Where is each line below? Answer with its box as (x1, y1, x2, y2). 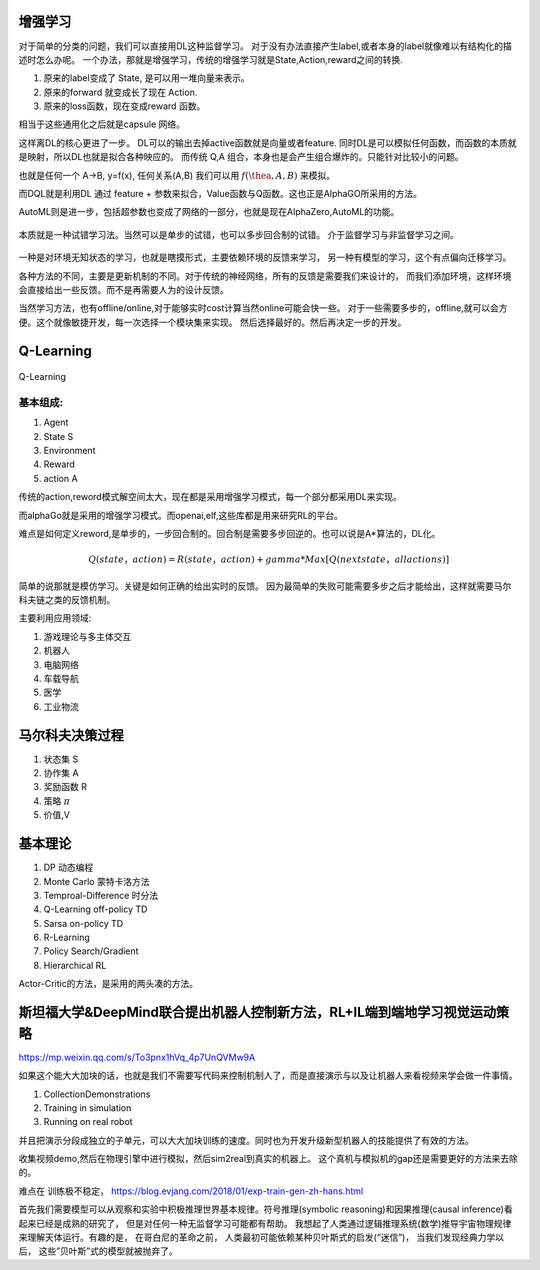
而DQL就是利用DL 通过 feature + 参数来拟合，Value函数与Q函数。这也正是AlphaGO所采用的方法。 (18, 188, 423, 200)
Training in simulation (43, 1101, 132, 1114)
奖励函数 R (43, 781, 87, 793)
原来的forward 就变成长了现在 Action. (43, 86, 198, 98)
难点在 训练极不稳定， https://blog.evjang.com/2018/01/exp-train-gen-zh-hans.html (18, 1185, 364, 1197)
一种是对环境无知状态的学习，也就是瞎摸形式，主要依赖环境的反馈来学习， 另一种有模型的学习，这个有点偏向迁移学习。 (18, 251, 512, 264)
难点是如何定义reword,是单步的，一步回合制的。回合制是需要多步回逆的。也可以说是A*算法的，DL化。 (18, 528, 441, 540)
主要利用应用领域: (18, 612, 92, 624)
